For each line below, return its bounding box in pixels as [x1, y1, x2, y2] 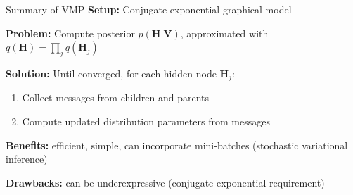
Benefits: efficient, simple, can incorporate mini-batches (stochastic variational [6, 137, 348, 152]
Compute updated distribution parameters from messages [22, 114, 270, 129]
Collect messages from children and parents [22, 90, 210, 105]
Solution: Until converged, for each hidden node [6, 65, 217, 80]
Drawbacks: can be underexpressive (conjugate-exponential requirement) [6, 175, 325, 189]
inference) [6, 151, 48, 166]
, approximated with [180, 25, 269, 40]
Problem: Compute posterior [6, 25, 135, 40]
